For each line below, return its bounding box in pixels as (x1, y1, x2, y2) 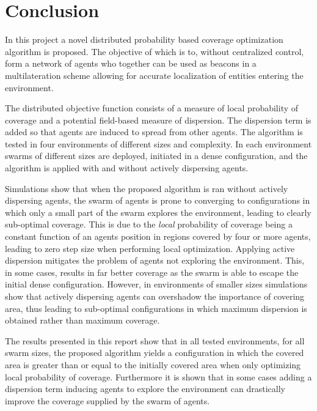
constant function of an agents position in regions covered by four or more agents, (5, 230, 311, 243)
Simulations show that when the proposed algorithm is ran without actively (5, 182, 288, 194)
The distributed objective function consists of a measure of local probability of (5, 102, 299, 114)
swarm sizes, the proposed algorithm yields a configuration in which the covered (5, 346, 304, 359)
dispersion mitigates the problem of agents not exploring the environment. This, (5, 254, 305, 267)
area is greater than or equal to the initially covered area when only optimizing (5, 358, 301, 371)
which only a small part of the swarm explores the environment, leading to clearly (5, 206, 312, 218)
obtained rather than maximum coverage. (5, 314, 160, 327)
